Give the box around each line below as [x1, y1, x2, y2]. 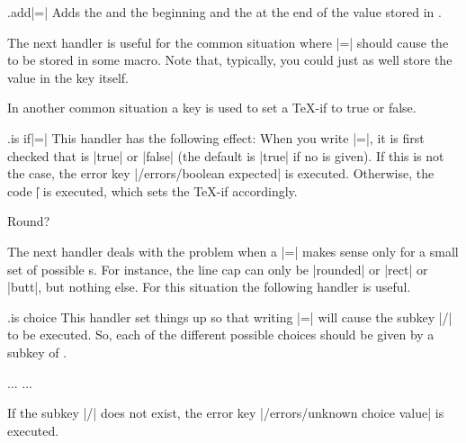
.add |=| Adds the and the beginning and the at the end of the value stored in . [7, 3, 442, 21]
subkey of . [7, 342, 67, 361]
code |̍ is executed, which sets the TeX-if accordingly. [7, 181, 298, 200]
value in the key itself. [7, 68, 130, 86]
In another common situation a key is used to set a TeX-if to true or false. [7, 98, 417, 117]
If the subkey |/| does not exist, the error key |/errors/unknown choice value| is [7, 403, 444, 422]
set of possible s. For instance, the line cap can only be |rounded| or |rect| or [7, 259, 428, 278]
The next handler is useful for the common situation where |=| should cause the [7, 32, 449, 51]
